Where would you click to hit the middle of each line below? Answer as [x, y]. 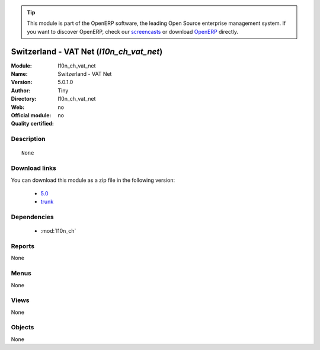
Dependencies [33, 217]
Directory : [24, 99]
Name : [19, 74]
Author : [21, 90]
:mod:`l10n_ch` [58, 231]
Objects [23, 327]
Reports [23, 246]
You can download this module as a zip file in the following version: [93, 180]
